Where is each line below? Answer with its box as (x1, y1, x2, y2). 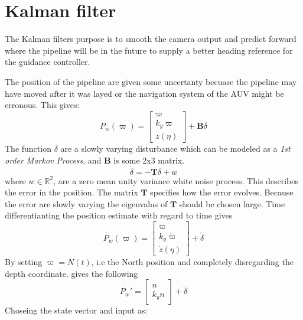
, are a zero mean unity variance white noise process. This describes (53, 174, 299, 187)
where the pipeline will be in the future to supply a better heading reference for (5, 44, 293, 56)
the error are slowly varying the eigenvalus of (5, 197, 168, 210)
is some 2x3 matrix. (113, 154, 185, 166)
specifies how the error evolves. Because (150, 186, 294, 198)
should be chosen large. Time (179, 197, 285, 210)
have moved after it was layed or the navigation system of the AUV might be (5, 87, 284, 99)
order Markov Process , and (5, 154, 102, 166)
